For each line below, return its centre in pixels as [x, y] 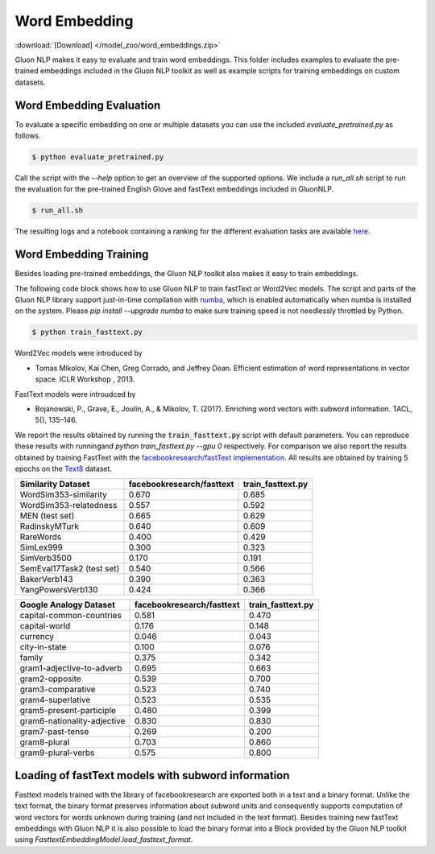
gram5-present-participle [68, 711]
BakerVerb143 [46, 580]
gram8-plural [45, 742]
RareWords [41, 537]
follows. [28, 136]
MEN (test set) [47, 516]
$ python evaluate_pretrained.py [98, 157]
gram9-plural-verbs [57, 753]
